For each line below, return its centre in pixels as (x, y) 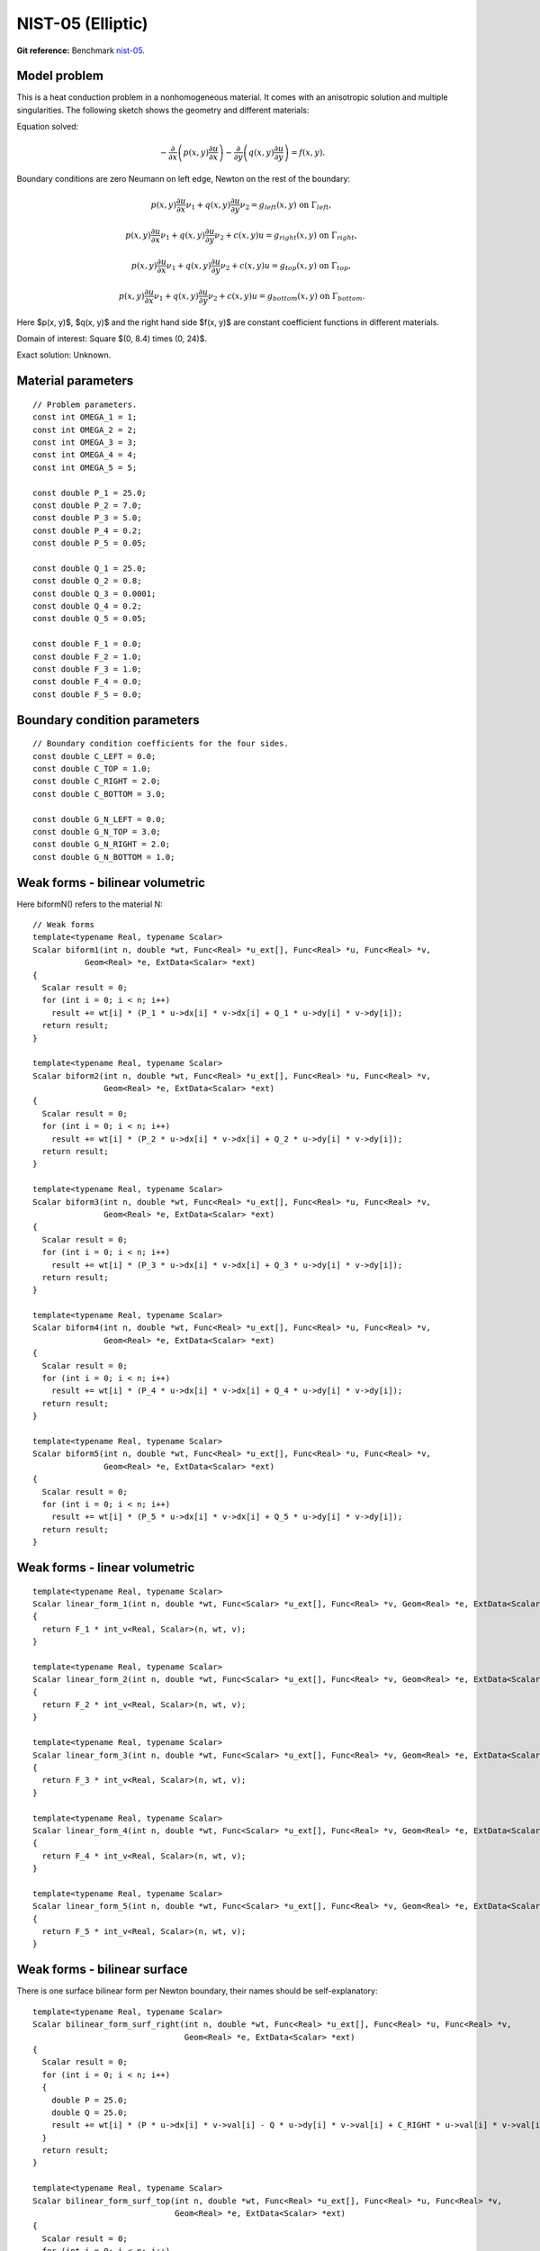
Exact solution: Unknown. (64, 355)
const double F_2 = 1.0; (87, 656)
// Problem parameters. (85, 404)
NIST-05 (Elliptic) (82, 23)
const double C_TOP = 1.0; (92, 768)
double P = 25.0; (89, 2100)
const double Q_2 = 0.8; (87, 581)
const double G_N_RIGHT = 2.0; (102, 845)
